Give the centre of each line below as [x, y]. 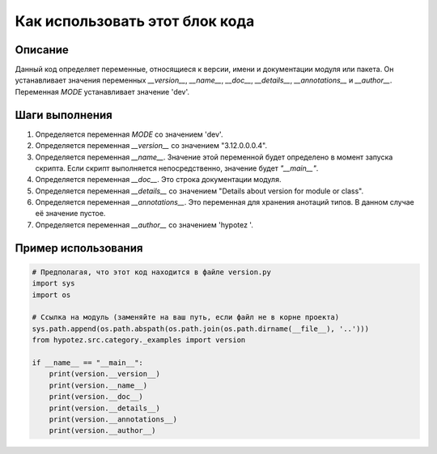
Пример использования [79, 248]
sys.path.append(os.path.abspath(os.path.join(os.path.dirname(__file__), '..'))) [201, 329]
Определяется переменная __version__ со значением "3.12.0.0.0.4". [151, 146]
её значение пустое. [70, 214]
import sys [53, 284]
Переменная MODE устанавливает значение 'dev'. [102, 91]
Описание [42, 50]
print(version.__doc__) [96, 397]
